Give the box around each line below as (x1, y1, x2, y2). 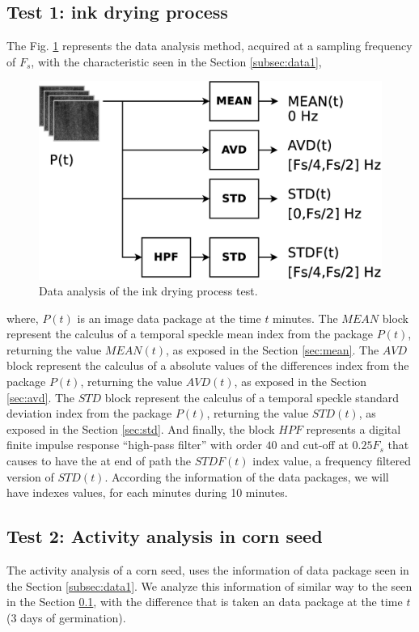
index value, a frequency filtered (252, 452, 411, 469)
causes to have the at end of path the (6, 452, 192, 469)
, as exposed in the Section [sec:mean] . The (166, 341, 379, 358)
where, (6, 309, 39, 326)
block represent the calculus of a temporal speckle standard (104, 388, 400, 405)
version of (6, 468, 54, 485)
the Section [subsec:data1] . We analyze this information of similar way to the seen (6, 577, 413, 594)
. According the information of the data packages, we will (104, 468, 389, 485)
